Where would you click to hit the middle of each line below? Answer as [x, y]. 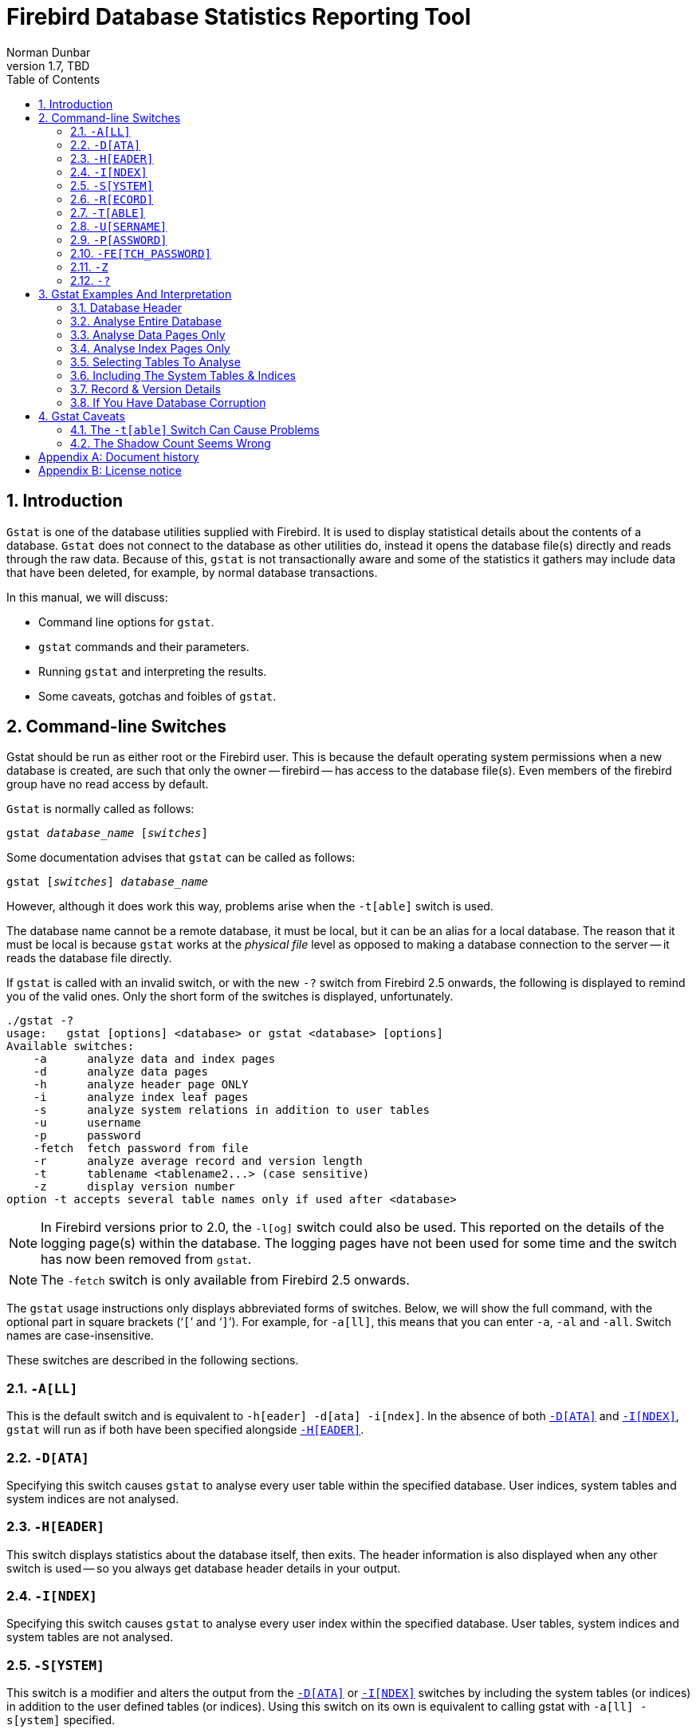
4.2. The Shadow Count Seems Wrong [171, 443]
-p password [87, 1136]
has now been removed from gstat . [146, 1259]
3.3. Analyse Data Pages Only [148, 334]
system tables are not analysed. [90, 1637]
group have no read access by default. [108, 784]
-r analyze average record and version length [198, 1161]
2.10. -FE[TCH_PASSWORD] [141, 253]
